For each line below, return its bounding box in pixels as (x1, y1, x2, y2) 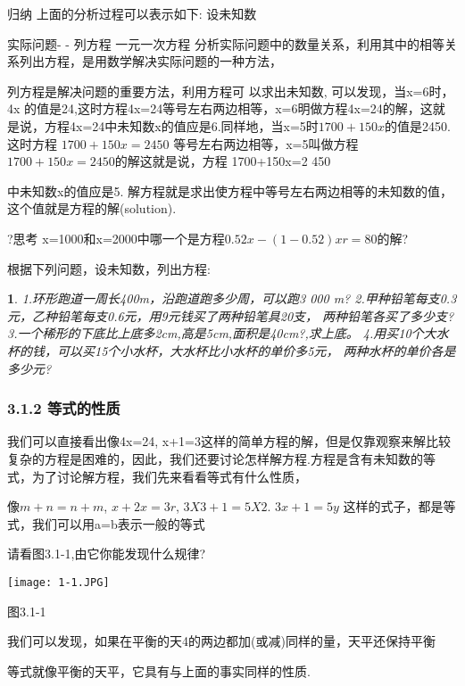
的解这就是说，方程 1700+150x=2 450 (114, 152, 331, 170)
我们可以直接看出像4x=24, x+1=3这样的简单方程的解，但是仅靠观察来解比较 (7, 432, 452, 450)
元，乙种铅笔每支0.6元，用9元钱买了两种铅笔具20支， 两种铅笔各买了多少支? (7, 306, 454, 325)
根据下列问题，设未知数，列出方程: (7, 259, 211, 277)
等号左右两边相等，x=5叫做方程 (173, 134, 359, 153)
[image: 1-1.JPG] (7, 575, 110, 589)
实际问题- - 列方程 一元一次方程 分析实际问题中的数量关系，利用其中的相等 (7, 34, 444, 53)
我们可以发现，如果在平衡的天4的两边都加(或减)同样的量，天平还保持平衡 (7, 632, 436, 650)
